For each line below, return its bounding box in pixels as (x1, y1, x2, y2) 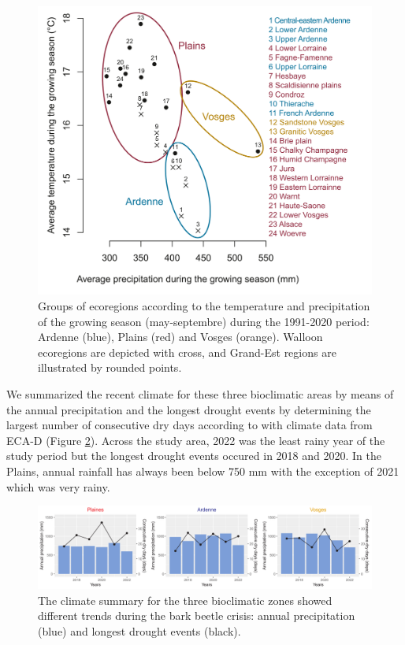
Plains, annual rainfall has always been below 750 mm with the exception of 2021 (6, 462, 399, 479)
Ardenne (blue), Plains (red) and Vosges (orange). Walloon (38, 328, 323, 345)
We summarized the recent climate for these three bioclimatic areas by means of (6, 386, 394, 402)
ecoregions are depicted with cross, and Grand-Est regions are (38, 343, 336, 360)
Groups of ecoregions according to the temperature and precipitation (38, 298, 370, 314)
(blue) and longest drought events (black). (38, 622, 241, 639)
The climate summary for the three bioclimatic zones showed (38, 591, 333, 608)
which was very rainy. (6, 478, 110, 495)
